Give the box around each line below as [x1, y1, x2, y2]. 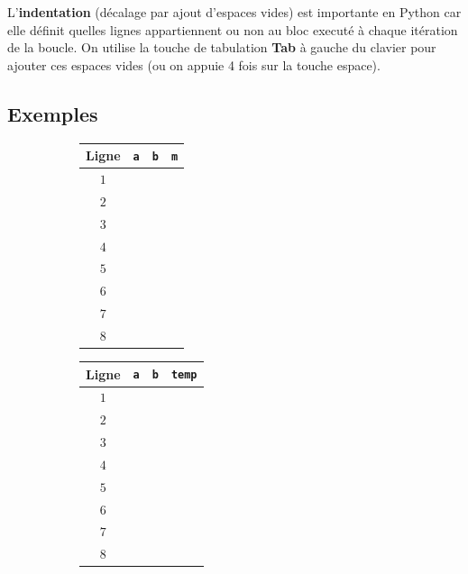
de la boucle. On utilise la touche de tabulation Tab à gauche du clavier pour [7, 38, 436, 57]
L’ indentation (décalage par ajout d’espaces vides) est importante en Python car [7, 3, 462, 21]
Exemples [7, 99, 98, 127]
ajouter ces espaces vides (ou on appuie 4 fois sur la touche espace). [7, 55, 381, 74]
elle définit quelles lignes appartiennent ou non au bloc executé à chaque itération [7, 20, 458, 39]
